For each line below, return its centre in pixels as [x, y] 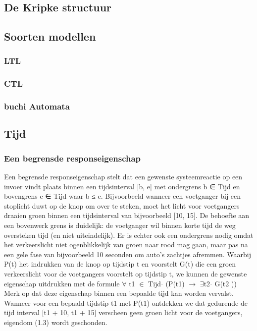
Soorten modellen [50, 36]
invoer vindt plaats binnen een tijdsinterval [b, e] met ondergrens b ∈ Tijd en [122, 186]
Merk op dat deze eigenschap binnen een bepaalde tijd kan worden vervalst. [119, 293]
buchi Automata [37, 106]
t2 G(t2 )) [220, 283]
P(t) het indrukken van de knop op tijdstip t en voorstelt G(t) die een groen [120, 264]
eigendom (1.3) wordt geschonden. [56, 322]
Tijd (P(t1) [166, 283]
